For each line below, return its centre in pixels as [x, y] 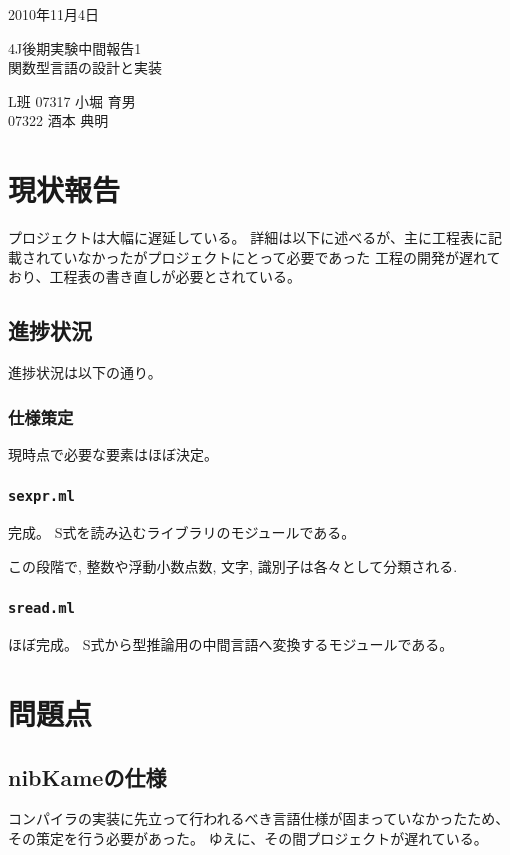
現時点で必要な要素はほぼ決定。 [113, 453]
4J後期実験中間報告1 [75, 47]
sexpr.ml [41, 496]
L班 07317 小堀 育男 [72, 100]
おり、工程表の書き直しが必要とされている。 [155, 276]
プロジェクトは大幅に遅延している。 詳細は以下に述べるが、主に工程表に [248, 237]
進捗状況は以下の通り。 [85, 372]
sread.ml [41, 608]
